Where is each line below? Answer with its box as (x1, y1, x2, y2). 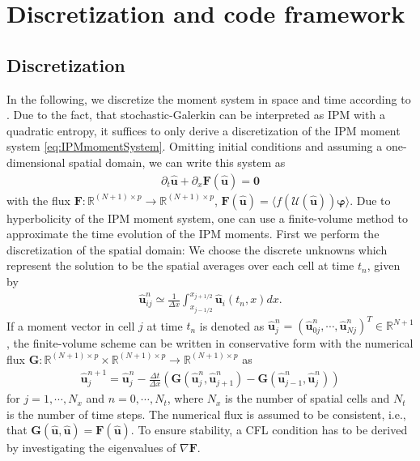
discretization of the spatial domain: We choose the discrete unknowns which (6, 241, 388, 258)
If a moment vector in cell (6, 317, 135, 334)
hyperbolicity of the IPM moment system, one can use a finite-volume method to (6, 209, 408, 226)
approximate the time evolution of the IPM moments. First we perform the (6, 225, 380, 242)
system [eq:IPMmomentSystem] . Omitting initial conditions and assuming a (6, 138, 383, 155)
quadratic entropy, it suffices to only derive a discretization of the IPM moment (6, 122, 401, 139)
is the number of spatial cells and (225, 390, 390, 407)
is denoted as (199, 317, 265, 334)
